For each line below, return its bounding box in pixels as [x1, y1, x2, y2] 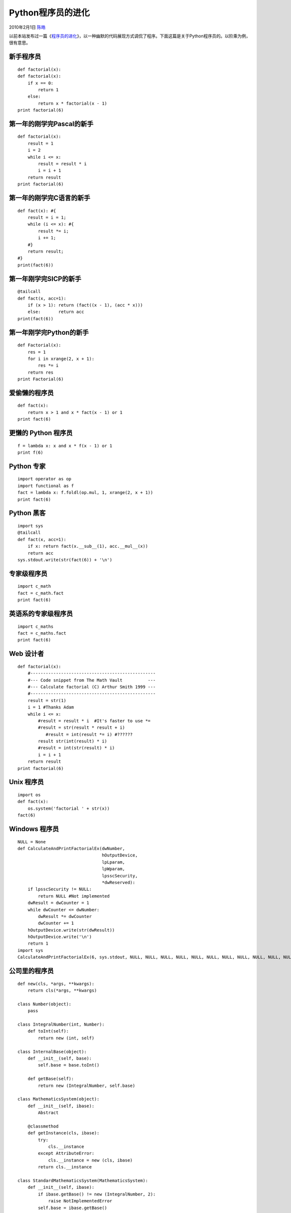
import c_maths [17, 623, 54, 629]
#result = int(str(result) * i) [38, 745, 115, 751]
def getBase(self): [27, 1076, 74, 1082]
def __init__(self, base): [27, 1055, 92, 1061]
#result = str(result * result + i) [38, 725, 126, 730]
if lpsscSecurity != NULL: [27, 886, 92, 892]
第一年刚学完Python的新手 [9, 328, 89, 337]
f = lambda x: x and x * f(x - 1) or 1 [17, 443, 113, 448]
